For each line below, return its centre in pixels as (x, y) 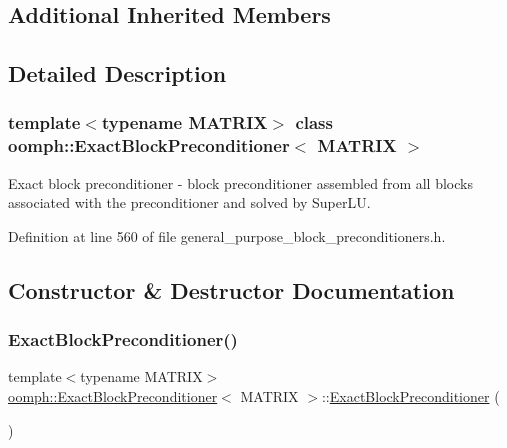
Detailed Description (117, 73)
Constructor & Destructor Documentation (231, 289)
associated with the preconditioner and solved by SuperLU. (189, 202)
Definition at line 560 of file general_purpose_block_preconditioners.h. (227, 235)
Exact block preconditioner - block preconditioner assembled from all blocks (240, 182)
